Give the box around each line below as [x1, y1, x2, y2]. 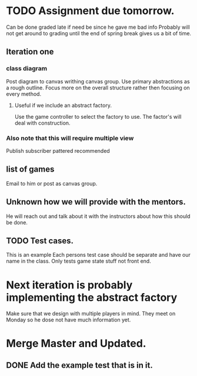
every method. [6, 90, 42, 98]
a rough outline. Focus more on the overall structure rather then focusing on [6, 84, 190, 91]
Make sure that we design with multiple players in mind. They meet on [6, 310, 176, 317]
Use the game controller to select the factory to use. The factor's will [14, 113, 182, 120]
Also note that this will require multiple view [6, 134, 134, 142]
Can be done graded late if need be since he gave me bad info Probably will [6, 23, 190, 31]
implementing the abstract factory [6, 291, 178, 304]
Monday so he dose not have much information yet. [6, 316, 131, 324]
